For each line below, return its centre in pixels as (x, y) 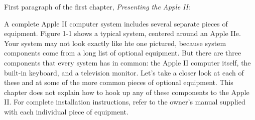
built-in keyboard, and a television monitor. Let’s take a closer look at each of (124, 72)
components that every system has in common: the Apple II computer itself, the (127, 62)
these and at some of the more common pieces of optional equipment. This (119, 82)
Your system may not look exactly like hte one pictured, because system (115, 43)
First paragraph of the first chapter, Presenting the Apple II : (97, 6)
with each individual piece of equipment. (66, 111)
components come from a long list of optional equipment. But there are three (123, 53)
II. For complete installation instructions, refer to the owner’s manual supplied (125, 102)
